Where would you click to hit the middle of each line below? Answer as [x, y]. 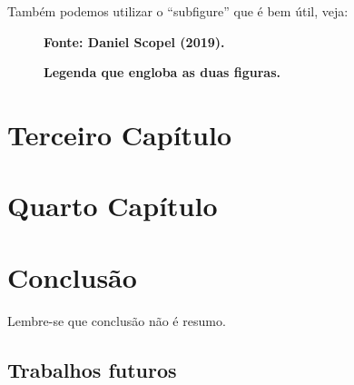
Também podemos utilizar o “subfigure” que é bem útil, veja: [178, 11]
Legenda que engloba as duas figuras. [162, 72]
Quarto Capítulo [113, 206]
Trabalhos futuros [92, 369]
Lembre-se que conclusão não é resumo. [117, 320]
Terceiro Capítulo [120, 134]
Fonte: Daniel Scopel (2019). [134, 41]
